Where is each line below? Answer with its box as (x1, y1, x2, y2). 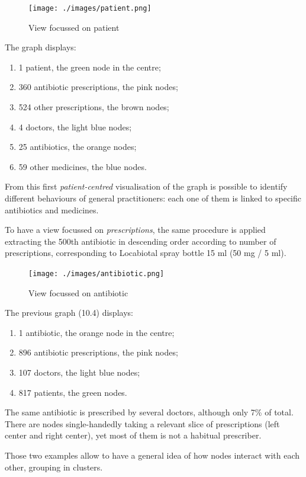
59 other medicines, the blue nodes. (18, 160, 147, 172)
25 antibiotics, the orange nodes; (18, 140, 137, 153)
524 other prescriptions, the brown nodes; (18, 101, 169, 113)
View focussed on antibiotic (28, 286, 128, 299)
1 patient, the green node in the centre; (18, 60, 161, 73)
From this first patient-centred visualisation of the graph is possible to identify (5, 180, 288, 193)
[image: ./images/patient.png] (28, 4, 152, 12)
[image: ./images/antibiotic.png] (28, 269, 165, 278)
